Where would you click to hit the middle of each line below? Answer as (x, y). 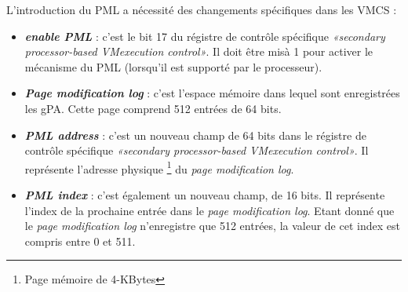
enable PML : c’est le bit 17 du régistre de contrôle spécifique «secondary (205, 36)
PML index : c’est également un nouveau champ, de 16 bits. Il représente (205, 195)
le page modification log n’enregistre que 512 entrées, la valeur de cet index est (212, 226)
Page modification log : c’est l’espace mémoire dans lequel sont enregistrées (212, 93)
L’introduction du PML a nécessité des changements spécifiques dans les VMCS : (202, 9)
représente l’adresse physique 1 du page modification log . (159, 167)
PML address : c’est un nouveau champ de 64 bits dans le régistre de (195, 135)
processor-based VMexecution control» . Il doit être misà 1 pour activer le (199, 51)
